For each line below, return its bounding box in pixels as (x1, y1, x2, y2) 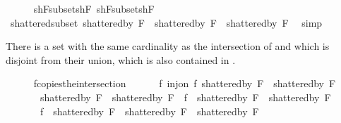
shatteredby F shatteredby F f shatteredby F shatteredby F (40, 89, 331, 104)
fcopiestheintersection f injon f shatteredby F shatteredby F (33, 76, 336, 91)
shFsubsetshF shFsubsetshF (33, 1, 155, 15)
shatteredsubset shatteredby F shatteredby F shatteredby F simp (10, 15, 323, 30)
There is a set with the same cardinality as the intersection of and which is (6, 39, 330, 53)
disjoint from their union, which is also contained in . (6, 52, 236, 67)
